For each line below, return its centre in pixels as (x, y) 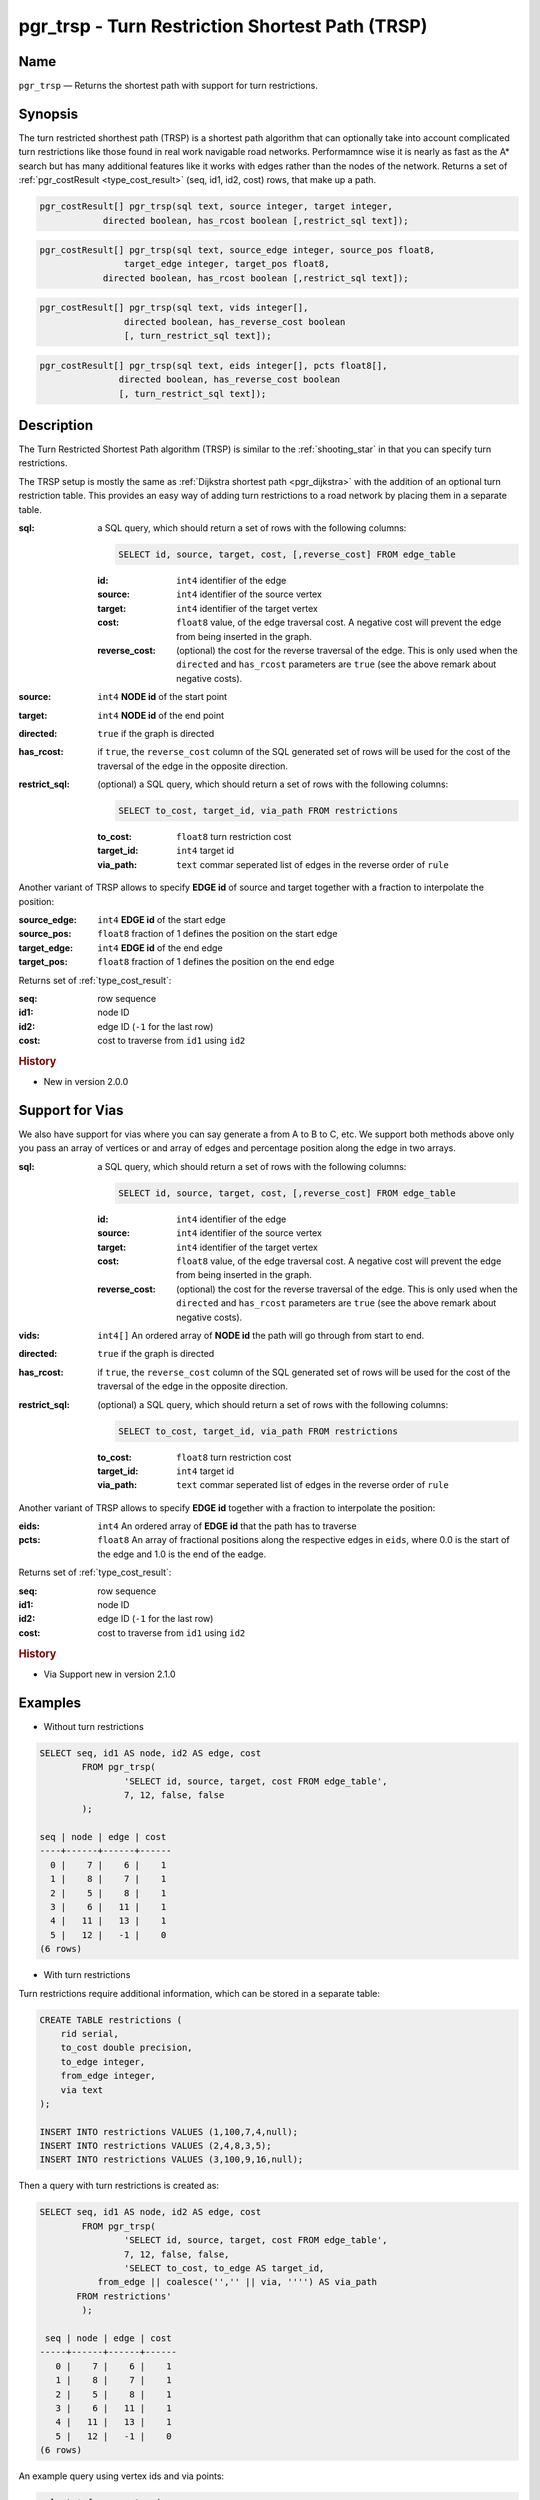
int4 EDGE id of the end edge (160, 947)
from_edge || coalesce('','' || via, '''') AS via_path (237, 2282)
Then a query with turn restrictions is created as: (119, 2186)
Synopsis (48, 113)
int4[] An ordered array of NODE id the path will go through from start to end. (261, 1335)
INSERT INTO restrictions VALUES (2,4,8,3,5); (155, 2146)
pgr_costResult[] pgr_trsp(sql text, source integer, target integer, (216, 206)
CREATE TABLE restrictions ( (111, 2019)
